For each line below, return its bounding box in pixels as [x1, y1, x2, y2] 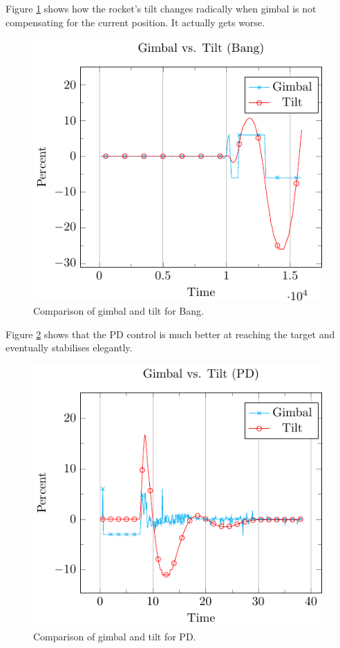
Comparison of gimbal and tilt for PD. [33, 629, 196, 643]
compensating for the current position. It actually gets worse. [6, 15, 265, 29]
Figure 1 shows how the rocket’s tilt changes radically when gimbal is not [6, 1, 317, 15]
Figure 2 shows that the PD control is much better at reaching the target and [6, 326, 335, 341]
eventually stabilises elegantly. [6, 340, 133, 355]
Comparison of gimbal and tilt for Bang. [33, 303, 204, 317]
